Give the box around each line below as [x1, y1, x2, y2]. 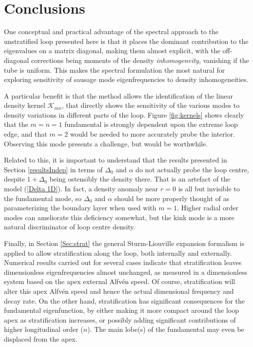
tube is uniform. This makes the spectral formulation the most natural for [4, 64, 225, 75]
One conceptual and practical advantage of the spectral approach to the [4, 26, 219, 37]
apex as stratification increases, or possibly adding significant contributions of [4, 314, 236, 325]
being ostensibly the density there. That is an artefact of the [49, 174, 231, 184]
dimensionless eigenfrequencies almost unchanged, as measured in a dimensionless [4, 266, 247, 277]
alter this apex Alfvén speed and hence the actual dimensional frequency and [4, 286, 234, 296]
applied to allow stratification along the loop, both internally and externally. [4, 247, 232, 258]
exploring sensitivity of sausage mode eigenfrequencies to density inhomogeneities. [4, 74, 249, 84]
